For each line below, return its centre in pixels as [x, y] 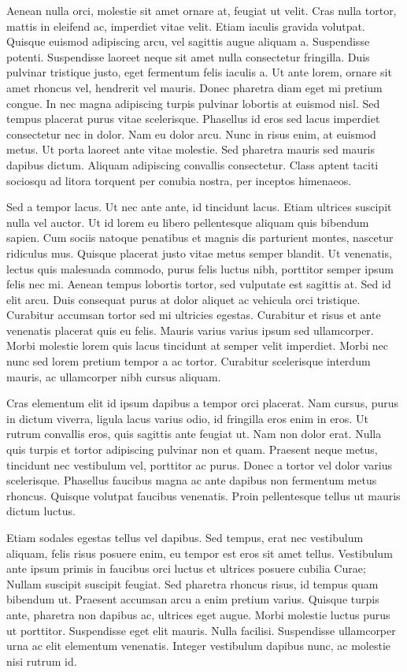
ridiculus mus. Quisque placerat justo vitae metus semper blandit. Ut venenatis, [199, 252]
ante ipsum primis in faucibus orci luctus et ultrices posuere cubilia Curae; [186, 568]
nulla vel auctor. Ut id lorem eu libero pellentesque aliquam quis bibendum [188, 222]
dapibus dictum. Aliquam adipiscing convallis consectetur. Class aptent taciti [192, 164]
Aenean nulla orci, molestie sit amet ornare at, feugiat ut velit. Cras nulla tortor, [202, 10]
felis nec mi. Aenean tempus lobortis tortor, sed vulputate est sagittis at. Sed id [199, 284]
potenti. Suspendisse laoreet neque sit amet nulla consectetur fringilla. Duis [188, 56]
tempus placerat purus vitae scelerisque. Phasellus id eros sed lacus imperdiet [193, 119]
